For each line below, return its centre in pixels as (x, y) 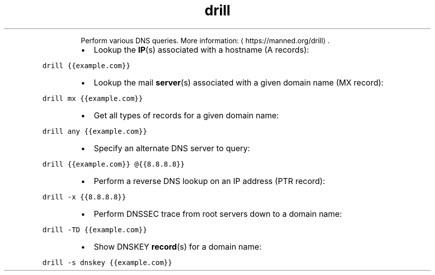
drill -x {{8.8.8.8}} (84, 197)
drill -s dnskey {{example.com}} (107, 262)
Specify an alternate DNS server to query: (172, 148)
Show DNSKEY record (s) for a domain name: (178, 246)
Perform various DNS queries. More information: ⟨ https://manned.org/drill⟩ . (205, 40)
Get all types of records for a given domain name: (186, 115)
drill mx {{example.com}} (93, 98)
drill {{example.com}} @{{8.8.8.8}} (113, 164)
